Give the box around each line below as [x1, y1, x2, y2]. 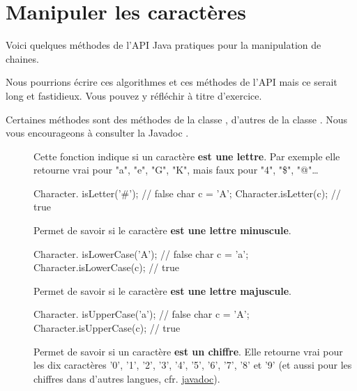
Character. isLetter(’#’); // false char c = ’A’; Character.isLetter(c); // [33, 185, 341, 200]
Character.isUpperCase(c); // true [33, 321, 181, 335]
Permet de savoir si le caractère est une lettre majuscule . [33, 283, 291, 298]
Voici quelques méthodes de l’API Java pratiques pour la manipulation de [6, 38, 321, 52]
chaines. [6, 51, 39, 66]
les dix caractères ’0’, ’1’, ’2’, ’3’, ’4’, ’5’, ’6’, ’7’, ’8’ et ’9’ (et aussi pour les [33, 358, 352, 372]
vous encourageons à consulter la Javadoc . [6, 125, 189, 140]
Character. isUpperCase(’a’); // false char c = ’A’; [33, 307, 250, 321]
